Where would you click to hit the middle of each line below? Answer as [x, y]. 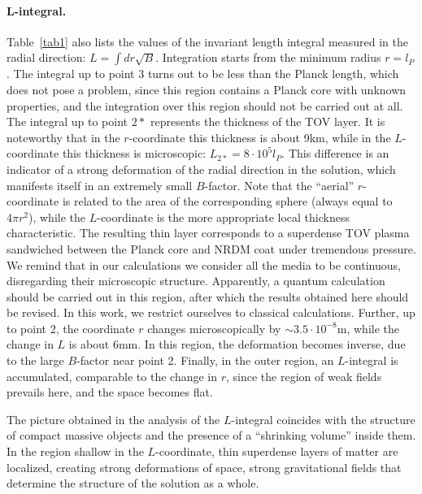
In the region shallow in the [75, 451]
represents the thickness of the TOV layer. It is [268, 121]
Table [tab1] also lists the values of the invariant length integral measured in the [208, 41]
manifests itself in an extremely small [100, 185]
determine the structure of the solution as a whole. [133, 483]
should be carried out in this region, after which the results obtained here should [208, 296]
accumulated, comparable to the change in [112, 376]
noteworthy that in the [63, 137]
